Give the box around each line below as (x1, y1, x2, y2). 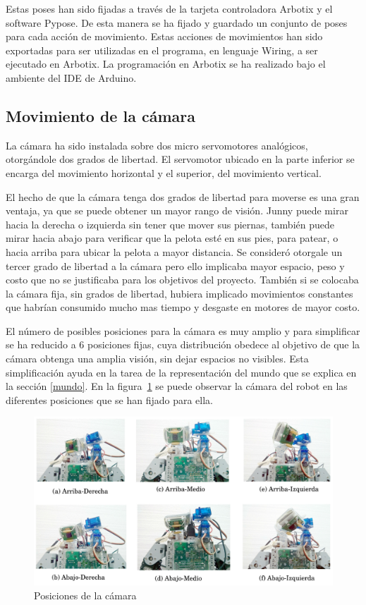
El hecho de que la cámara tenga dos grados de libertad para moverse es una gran (6, 189, 360, 204)
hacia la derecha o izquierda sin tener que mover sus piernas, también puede (6, 216, 334, 231)
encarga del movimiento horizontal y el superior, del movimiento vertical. (6, 165, 322, 180)
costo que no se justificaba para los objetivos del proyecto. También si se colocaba (6, 272, 359, 287)
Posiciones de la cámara (34, 588, 137, 603)
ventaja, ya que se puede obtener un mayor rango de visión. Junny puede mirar (6, 203, 348, 218)
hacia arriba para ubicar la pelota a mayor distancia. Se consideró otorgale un (6, 244, 343, 259)
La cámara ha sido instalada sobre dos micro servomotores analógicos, (6, 137, 308, 152)
